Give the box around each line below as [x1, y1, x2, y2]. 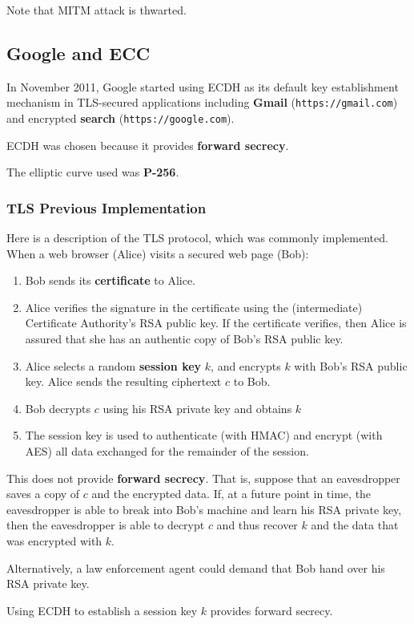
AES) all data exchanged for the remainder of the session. [25, 443, 309, 460]
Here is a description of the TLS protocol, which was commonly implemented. [6, 229, 388, 246]
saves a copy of [6, 485, 80, 502]
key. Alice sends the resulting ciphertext [25, 373, 222, 390]
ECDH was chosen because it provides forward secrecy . [6, 136, 289, 153]
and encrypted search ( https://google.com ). [6, 110, 235, 127]
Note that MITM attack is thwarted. [6, 2, 187, 18]
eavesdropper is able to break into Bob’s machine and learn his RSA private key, [6, 500, 402, 517]
